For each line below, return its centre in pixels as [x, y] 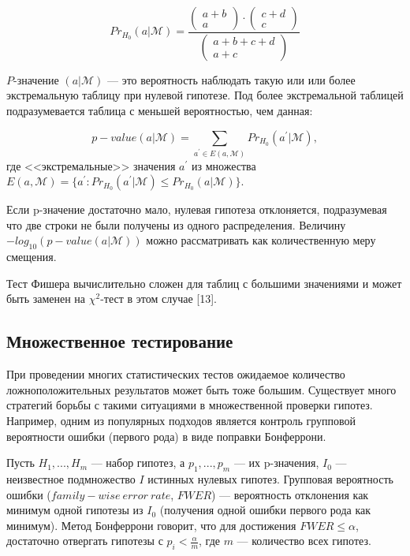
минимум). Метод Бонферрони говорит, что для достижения [151, 525]
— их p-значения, [276, 463]
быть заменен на [46, 299]
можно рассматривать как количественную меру [261, 240]
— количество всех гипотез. [304, 541]
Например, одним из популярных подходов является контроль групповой [181, 420]
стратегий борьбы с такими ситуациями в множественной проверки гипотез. [190, 405]
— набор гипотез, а [138, 463]
